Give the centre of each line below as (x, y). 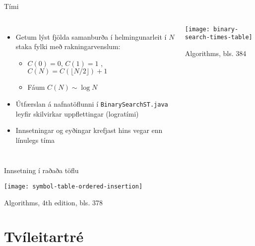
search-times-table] (219, 37)
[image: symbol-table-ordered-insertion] (73, 186)
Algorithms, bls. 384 (216, 53)
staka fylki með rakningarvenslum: (68, 46)
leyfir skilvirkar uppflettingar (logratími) (77, 113)
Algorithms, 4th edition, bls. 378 (53, 202)
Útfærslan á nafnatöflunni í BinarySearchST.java (92, 103)
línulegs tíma (35, 140)
